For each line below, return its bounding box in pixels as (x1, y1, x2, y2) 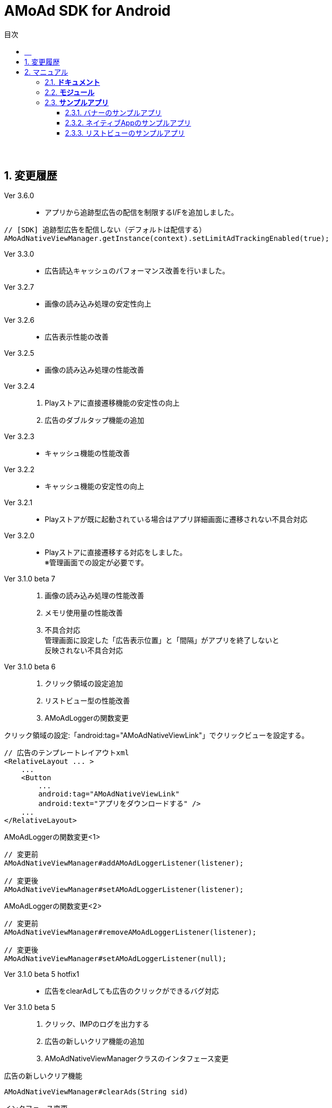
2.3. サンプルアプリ (45, 98, 109, 107)
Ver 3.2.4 (4, 381, 35, 390)
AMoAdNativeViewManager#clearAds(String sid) (4, 1087, 188, 1096)
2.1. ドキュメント (45, 77, 101, 86)
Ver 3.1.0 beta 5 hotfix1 (4, 969, 79, 978)
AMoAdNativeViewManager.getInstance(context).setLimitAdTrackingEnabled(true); (4, 234, 329, 242)
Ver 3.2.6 (4, 315, 35, 324)
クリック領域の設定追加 (45, 679, 123, 688)
